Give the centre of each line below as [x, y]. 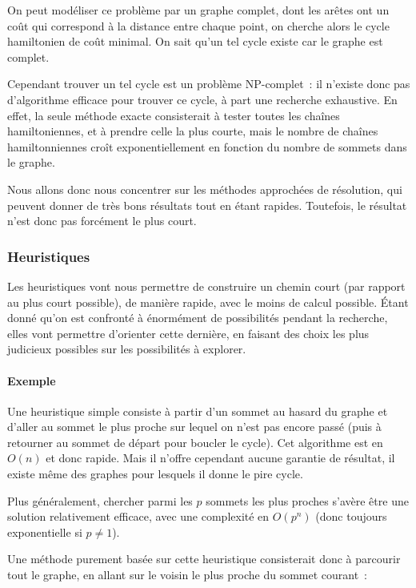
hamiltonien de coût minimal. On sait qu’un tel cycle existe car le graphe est [195, 41]
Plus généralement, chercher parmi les [100, 500]
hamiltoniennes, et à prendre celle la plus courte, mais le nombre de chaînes [193, 131]
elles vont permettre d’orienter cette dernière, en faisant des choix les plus [188, 333]
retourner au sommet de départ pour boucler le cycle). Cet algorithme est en [195, 442]
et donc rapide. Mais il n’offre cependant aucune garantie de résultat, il [220, 458]
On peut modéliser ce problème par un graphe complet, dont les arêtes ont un [198, 10]
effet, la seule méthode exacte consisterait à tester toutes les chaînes [174, 115]
